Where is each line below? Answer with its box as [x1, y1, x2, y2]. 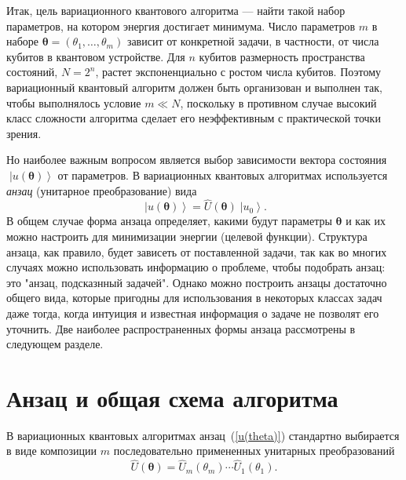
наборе [6, 33, 39, 49]
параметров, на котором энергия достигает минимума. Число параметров [6, 17, 356, 34]
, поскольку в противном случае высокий [180, 94, 377, 111]
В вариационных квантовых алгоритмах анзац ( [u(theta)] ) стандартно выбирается [6, 427, 400, 443]
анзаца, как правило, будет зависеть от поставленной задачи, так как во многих [6, 243, 387, 260]
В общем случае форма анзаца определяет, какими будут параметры [6, 213, 332, 229]
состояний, [6, 64, 58, 80]
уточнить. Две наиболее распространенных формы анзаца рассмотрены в [6, 320, 356, 336]
